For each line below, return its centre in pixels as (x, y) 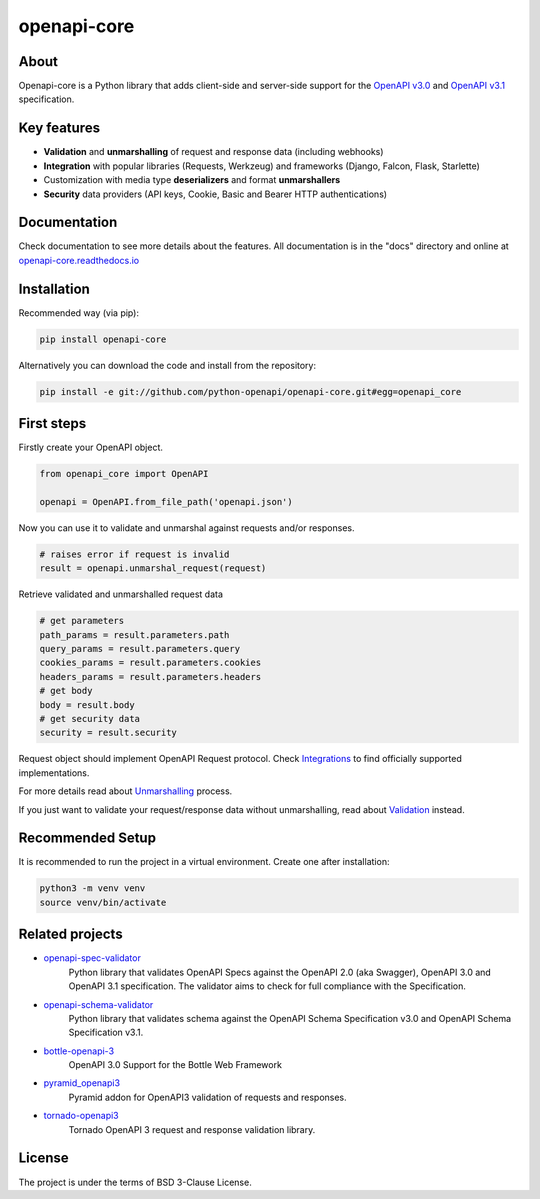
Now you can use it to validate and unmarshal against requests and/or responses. (186, 527)
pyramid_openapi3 (81, 1083)
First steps (52, 423)
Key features (59, 128)
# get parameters (82, 621)
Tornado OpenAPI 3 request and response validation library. (192, 1129)
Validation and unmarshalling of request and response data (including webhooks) (213, 152)
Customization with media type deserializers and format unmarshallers (192, 180)
